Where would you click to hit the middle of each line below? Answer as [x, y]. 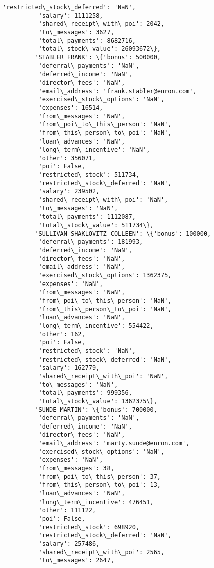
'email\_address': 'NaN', [82, 267]
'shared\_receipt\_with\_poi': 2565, [101, 552]
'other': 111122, [67, 510]
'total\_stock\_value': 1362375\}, [98, 401]
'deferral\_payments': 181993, [91, 242]
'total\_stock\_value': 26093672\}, [99, 49]
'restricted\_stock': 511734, [89, 175]
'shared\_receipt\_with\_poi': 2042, [101, 24]
